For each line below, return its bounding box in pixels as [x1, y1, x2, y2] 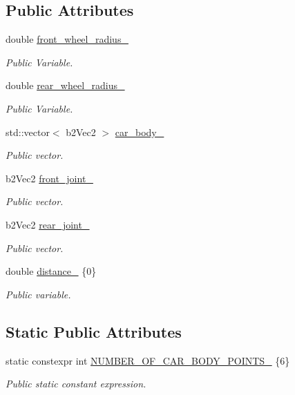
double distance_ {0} [6, 264, 97, 278]
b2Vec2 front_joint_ [6, 171, 93, 185]
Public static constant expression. [6, 376, 146, 391]
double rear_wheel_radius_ [6, 78, 125, 93]
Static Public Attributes [6, 320, 182, 342]
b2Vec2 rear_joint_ [6, 217, 90, 231]
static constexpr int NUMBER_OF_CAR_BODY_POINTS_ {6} [6, 353, 290, 367]
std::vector [6, 124, 50, 139]
